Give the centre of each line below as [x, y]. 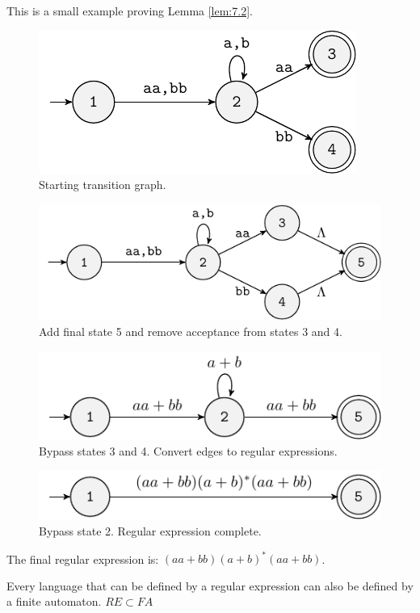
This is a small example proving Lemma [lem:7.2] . [130, 10]
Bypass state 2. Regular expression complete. [150, 531]
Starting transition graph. [103, 185]
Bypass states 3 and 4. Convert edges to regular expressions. [188, 450]
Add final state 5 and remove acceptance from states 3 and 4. [191, 331]
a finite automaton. [54, 601]
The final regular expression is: [83, 558]
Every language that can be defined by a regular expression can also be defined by [210, 585]
